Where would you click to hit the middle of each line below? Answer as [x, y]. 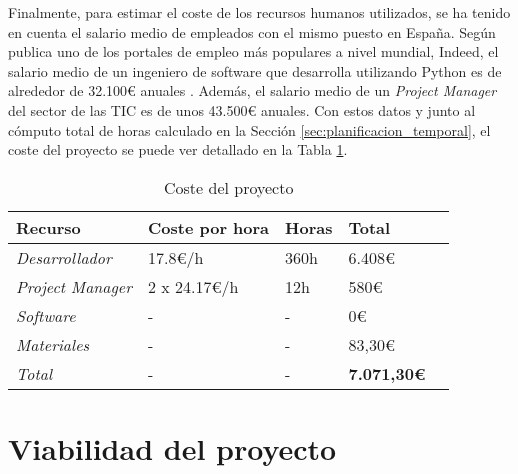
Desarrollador [64, 257]
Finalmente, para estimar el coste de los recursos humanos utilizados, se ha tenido [259, 12]
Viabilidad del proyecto [172, 447]
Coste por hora [208, 227]
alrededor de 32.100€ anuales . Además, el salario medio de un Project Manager [252, 90]
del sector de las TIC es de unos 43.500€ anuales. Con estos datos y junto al [242, 109]
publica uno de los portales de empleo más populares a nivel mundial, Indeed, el [253, 51]
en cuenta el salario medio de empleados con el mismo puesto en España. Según [252, 31]
